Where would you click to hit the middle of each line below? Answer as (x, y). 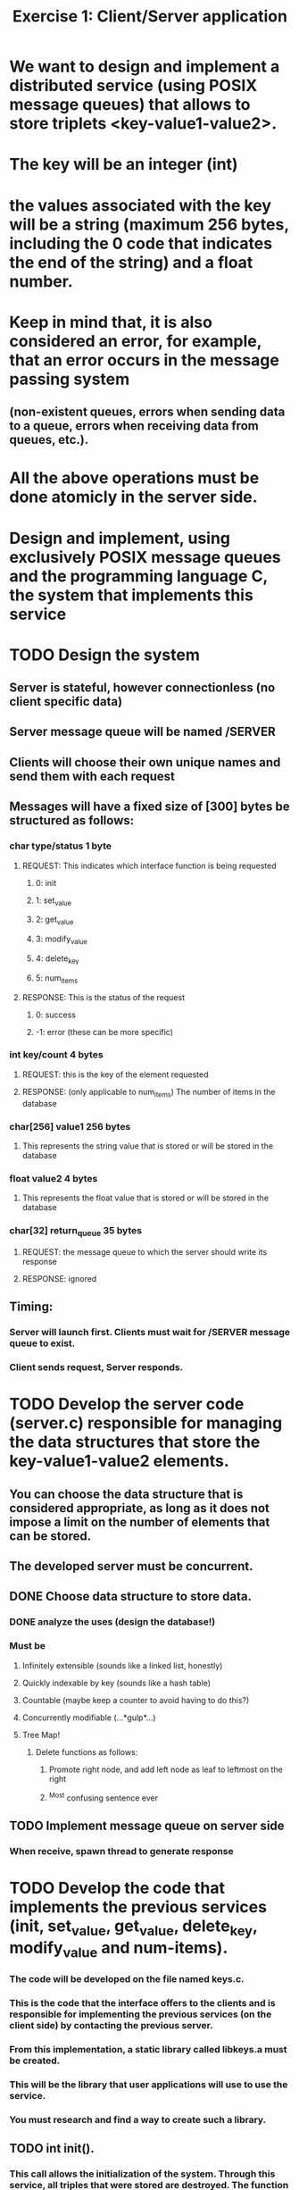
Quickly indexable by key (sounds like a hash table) (116, 1683)
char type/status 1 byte (61, 846)
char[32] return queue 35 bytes (76, 1232)
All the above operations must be (134, 478)
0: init (46, 882)
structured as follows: (72, 820)
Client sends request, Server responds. (96, 1367)
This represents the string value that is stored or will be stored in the (148, 1146)
